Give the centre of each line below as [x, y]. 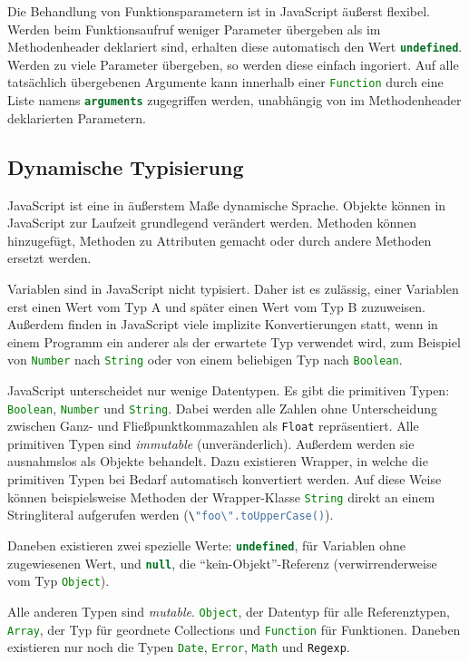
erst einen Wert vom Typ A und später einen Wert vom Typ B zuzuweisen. [216, 306]
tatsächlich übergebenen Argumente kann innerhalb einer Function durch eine [225, 82]
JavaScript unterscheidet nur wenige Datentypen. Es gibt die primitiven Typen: [229, 389]
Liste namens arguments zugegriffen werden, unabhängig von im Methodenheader [234, 100]
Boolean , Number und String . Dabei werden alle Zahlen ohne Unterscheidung [222, 408]
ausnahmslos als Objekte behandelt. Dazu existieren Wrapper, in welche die [218, 461]
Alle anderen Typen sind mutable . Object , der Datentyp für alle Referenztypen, [229, 611]
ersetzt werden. [49, 258]
